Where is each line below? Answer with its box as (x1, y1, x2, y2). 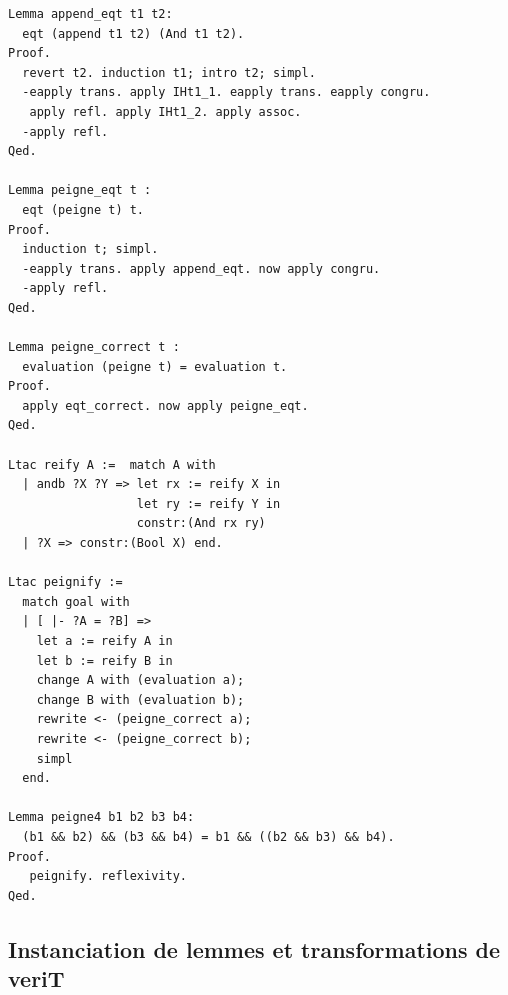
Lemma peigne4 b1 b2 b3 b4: (8, 810, 195, 825)
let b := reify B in (36, 653, 173, 668)
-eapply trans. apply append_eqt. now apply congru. (22, 261, 381, 276)
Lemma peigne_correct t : (8, 340, 180, 355)
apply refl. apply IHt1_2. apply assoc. (29, 104, 302, 119)
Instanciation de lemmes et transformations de (8, 933, 501, 964)
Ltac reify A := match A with (8, 457, 216, 472)
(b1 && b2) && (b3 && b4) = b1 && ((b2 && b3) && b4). (22, 829, 395, 844)
